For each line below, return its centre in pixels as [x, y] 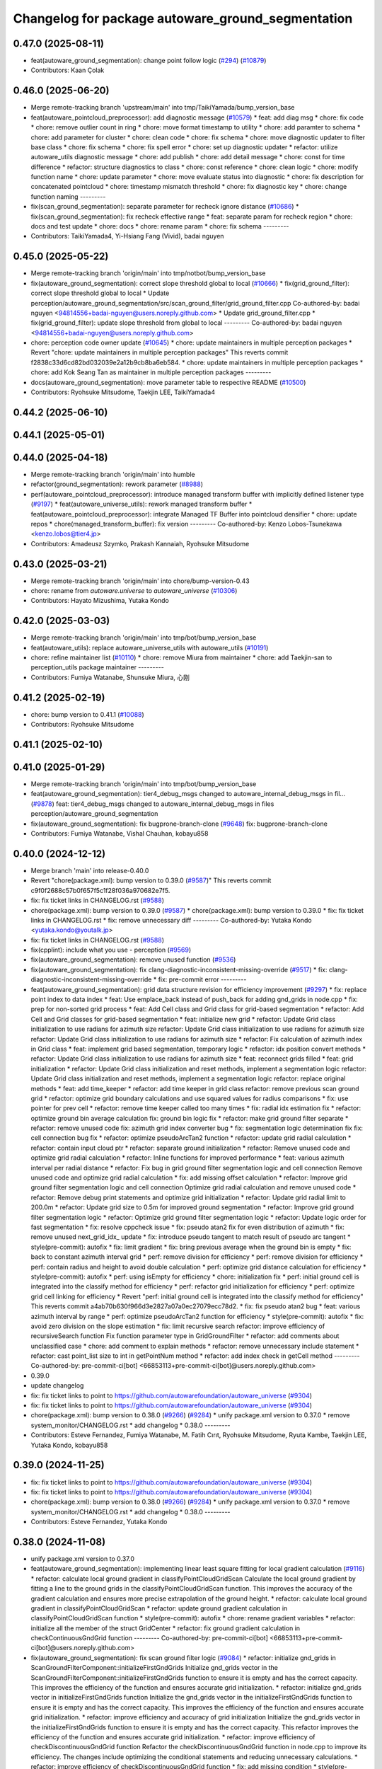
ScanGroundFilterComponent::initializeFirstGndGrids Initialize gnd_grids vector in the [155, 1668]
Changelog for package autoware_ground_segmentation [183, 18]
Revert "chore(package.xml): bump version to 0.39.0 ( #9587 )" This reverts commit [151, 880]
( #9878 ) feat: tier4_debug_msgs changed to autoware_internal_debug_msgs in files [152, 804]
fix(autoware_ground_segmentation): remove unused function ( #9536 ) [133, 960]
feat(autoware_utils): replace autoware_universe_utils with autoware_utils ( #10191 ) [150, 647]
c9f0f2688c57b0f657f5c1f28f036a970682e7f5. [100, 890]
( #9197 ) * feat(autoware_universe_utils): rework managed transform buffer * [141, 504]
